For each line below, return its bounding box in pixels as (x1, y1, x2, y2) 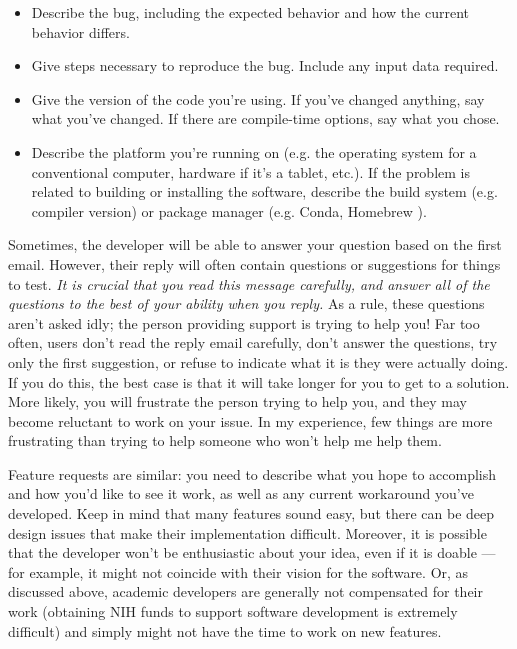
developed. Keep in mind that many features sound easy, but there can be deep (8, 503, 495, 524)
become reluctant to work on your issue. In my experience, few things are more (8, 410, 493, 431)
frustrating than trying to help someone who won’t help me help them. (8, 430, 442, 451)
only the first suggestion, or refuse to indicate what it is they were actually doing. (8, 351, 509, 372)
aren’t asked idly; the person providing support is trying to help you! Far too (8, 312, 480, 333)
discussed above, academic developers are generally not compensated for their (8, 581, 483, 602)
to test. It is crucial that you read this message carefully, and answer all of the (8, 273, 490, 294)
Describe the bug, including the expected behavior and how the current (31, 2, 469, 22)
